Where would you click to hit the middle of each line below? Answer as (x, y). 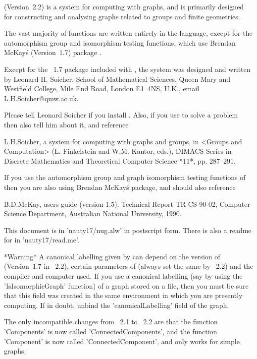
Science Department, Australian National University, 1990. (93, 213)
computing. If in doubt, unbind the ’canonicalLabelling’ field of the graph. (117, 305)
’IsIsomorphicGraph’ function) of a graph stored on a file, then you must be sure (126, 285)
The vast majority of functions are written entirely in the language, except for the (128, 33)
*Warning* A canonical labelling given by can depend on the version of (112, 256)
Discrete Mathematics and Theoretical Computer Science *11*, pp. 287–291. (120, 160)
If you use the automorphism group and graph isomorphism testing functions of (125, 177)
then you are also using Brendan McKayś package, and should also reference (120, 187)
